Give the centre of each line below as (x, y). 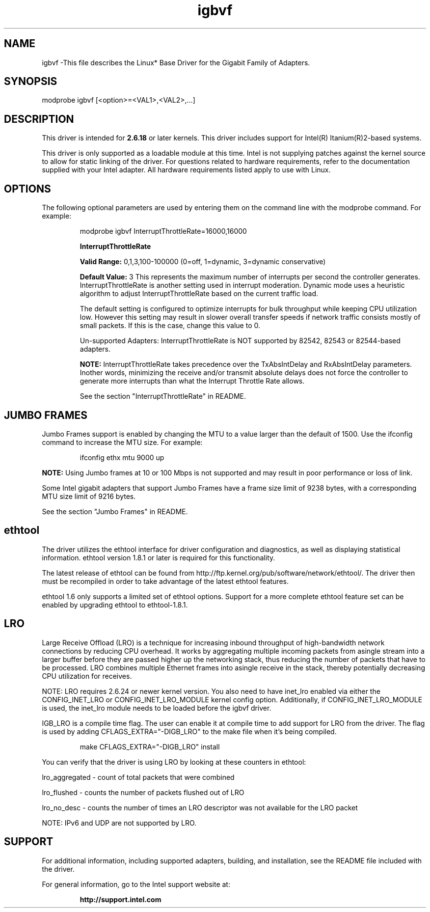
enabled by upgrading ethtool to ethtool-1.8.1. (115, 605)
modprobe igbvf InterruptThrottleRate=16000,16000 (163, 231)
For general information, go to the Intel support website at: (136, 884)
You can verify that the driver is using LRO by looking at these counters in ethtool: (174, 762)
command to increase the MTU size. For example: (122, 442)
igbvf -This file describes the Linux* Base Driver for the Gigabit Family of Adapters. (176, 62)
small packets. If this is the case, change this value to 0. (170, 326)
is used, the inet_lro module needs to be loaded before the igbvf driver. (157, 708)
